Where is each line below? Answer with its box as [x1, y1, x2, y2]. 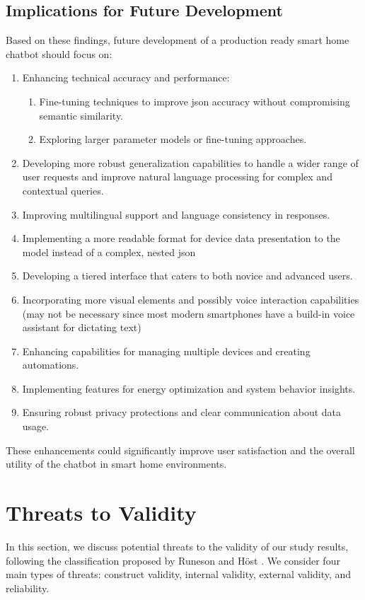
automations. [22, 357, 79, 372]
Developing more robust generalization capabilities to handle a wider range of [22, 155, 359, 170]
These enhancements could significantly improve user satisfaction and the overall [6, 442, 355, 457]
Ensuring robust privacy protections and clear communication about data [22, 405, 342, 420]
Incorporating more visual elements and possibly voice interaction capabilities [22, 292, 359, 306]
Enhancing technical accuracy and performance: [22, 70, 230, 85]
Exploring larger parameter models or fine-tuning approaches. [39, 132, 307, 146]
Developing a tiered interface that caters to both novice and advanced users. [22, 268, 353, 283]
